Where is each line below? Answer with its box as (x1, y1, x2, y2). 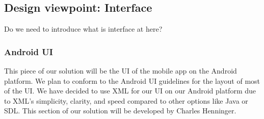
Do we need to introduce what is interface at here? (4, 23, 163, 34)
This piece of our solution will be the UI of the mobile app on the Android (4, 65, 237, 76)
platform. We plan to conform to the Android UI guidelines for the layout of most (4, 75, 260, 86)
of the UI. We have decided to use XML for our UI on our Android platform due (4, 85, 256, 96)
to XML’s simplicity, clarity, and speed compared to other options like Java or (4, 95, 248, 106)
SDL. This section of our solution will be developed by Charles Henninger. (4, 105, 236, 116)
